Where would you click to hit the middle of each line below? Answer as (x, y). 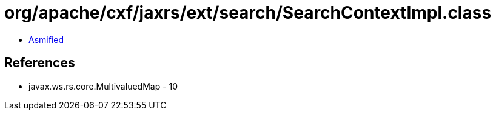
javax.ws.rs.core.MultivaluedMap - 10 (103, 86)
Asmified (46, 39)
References (40, 63)
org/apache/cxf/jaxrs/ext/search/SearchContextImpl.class (248, 13)
